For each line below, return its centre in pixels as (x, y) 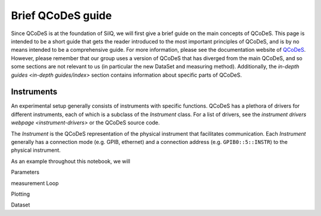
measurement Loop (35, 183)
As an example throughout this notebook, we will (71, 161)
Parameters (25, 172)
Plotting (21, 194)
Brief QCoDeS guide (62, 15)
